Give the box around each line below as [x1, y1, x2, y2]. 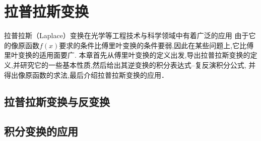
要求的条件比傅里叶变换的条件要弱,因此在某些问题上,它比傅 [59, 40, 254, 50]
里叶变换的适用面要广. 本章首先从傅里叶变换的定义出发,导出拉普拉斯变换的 [4, 50, 250, 60]
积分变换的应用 [4, 123, 78, 139]
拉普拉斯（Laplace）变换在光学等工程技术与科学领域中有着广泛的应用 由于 [4, 30, 249, 41]
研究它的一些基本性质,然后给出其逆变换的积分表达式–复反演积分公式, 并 [20, 59, 256, 70]
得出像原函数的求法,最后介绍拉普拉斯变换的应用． [4, 69, 168, 80]
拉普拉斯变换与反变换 [4, 94, 110, 109]
